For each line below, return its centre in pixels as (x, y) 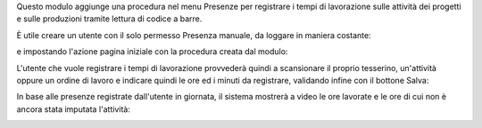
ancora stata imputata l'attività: (74, 109)
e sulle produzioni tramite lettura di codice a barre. (109, 19)
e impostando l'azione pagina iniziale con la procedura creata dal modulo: (152, 52)
